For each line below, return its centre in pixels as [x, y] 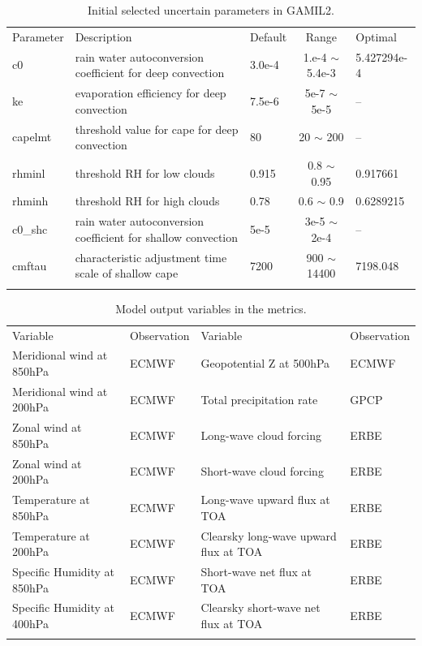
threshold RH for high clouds [147, 201]
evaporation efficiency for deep [151, 93]
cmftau [30, 265]
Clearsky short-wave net [261, 607]
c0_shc [30, 229]
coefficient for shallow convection [157, 237]
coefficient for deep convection [150, 73]
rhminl [29, 172]
